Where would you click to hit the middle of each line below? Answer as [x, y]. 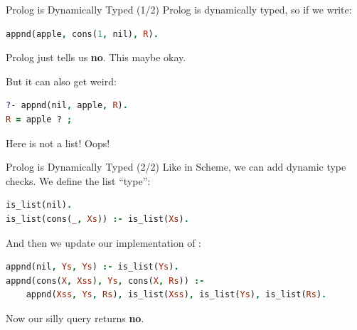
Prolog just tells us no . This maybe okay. [96, 57]
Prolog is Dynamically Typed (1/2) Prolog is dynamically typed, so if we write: [179, 9]
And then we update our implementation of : [104, 242]
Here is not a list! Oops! [58, 143]
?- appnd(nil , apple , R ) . [67, 106]
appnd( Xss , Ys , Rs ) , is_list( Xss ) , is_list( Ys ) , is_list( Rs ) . [176, 295]
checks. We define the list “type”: [78, 180]
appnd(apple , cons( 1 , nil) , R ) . [82, 34]
